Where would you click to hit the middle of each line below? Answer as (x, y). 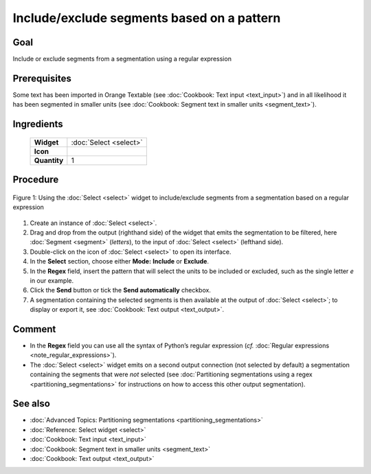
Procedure (36, 180)
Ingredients (38, 124)
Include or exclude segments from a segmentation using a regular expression (122, 59)
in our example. (52, 280)
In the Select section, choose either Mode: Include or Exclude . (120, 261)
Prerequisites (42, 78)
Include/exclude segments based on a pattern (147, 18)
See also (32, 403)
